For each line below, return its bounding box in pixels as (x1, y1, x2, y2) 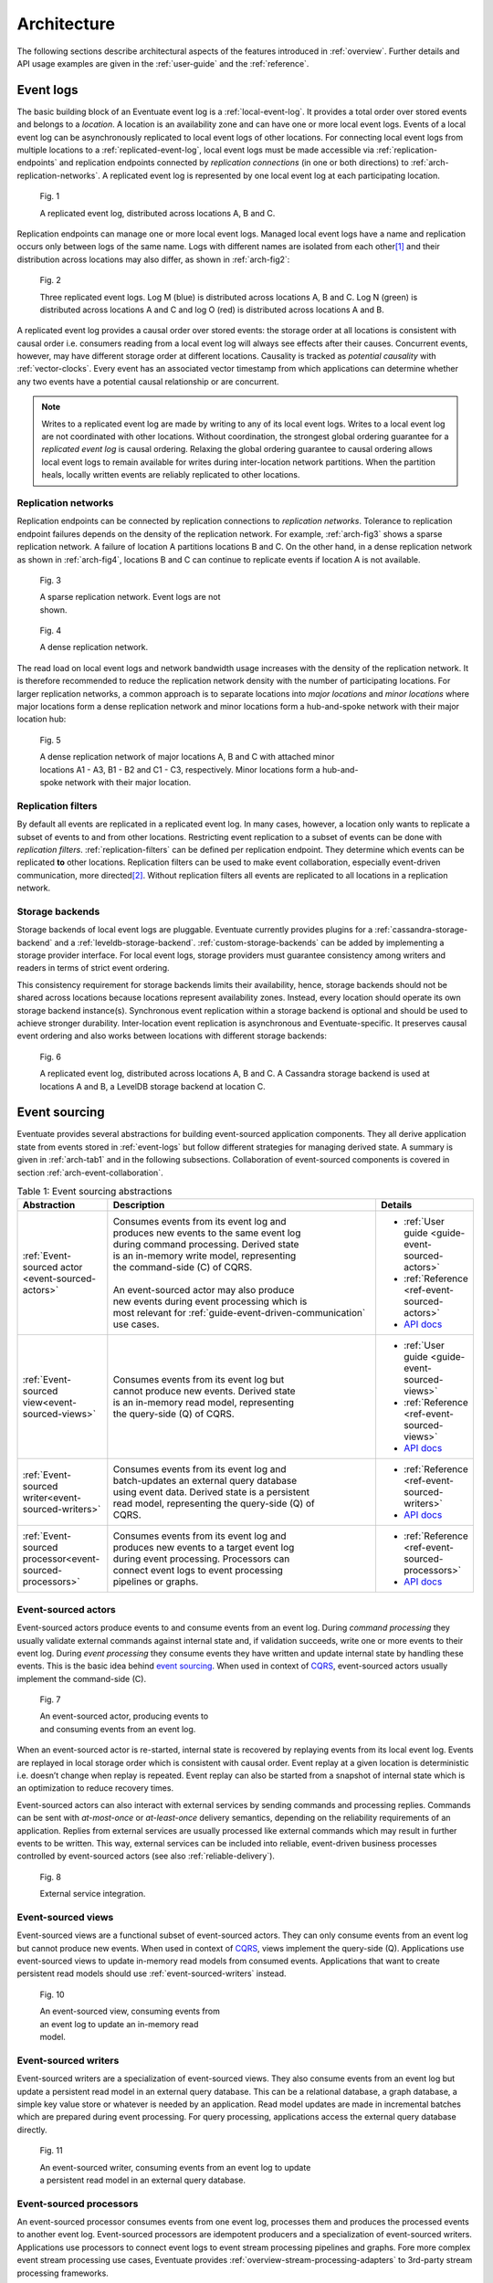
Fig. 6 (39, 1051, 61, 1062)
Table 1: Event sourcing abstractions (16, 1185, 173, 1198)
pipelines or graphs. (112, 1575, 199, 1588)
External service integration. (39, 1888, 146, 1899)
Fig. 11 (39, 2145, 63, 2156)
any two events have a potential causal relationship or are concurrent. (16, 375, 279, 387)
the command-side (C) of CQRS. (112, 1261, 253, 1274)
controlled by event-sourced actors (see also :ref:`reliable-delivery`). (16, 1850, 276, 1862)
